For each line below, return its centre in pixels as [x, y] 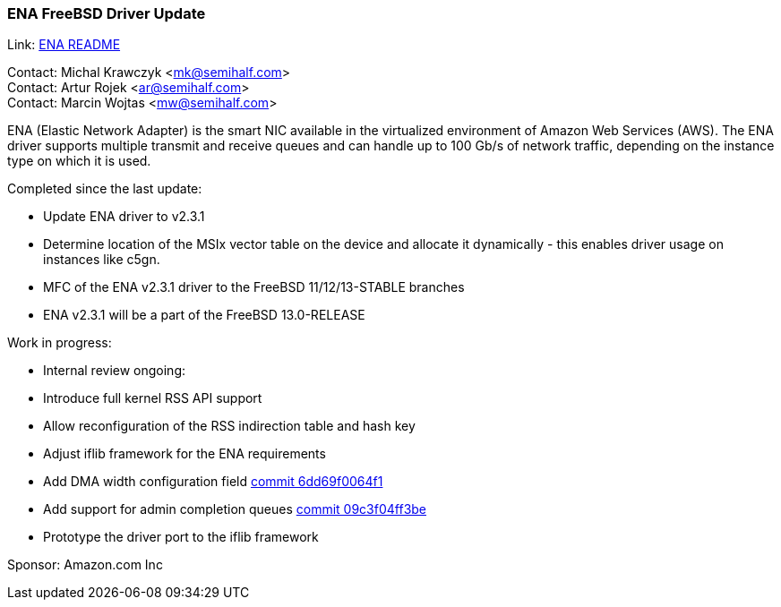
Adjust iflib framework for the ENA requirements [185, 454]
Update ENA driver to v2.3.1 [124, 217]
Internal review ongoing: [115, 371]
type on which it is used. [79, 161]
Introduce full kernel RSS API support [153, 398]
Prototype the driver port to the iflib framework [181, 537]
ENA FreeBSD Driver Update [107, 13]
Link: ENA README [64, 45]
